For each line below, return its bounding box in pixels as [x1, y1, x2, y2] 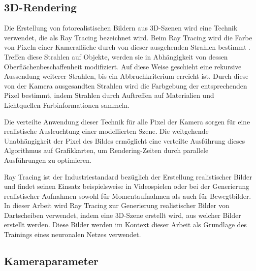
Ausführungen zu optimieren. [4, 154, 92, 165]
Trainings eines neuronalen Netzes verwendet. [4, 229, 141, 240]
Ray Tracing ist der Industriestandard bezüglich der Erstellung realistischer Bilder [4, 171, 252, 181]
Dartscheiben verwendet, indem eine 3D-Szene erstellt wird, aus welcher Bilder [4, 210, 241, 220]
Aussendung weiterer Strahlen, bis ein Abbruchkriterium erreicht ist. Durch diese [4, 71, 249, 81]
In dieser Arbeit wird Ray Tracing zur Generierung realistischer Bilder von [4, 200, 229, 211]
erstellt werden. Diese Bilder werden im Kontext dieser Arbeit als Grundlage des [4, 219, 247, 230]
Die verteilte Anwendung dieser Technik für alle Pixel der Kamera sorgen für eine [4, 116, 250, 126]
